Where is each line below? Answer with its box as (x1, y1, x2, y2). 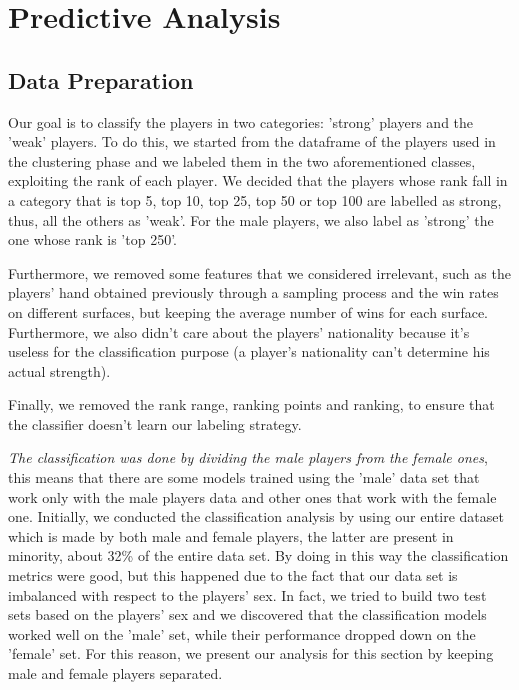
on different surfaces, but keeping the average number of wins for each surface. (8, 301, 489, 322)
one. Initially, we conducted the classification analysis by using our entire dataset (8, 506, 504, 527)
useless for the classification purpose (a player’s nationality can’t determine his (8, 341, 490, 362)
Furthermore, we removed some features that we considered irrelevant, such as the (8, 262, 511, 283)
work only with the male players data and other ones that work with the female (8, 486, 497, 507)
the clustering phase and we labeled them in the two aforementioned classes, (8, 150, 476, 171)
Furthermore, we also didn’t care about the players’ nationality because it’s (8, 321, 470, 342)
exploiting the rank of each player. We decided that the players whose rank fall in (8, 170, 508, 191)
